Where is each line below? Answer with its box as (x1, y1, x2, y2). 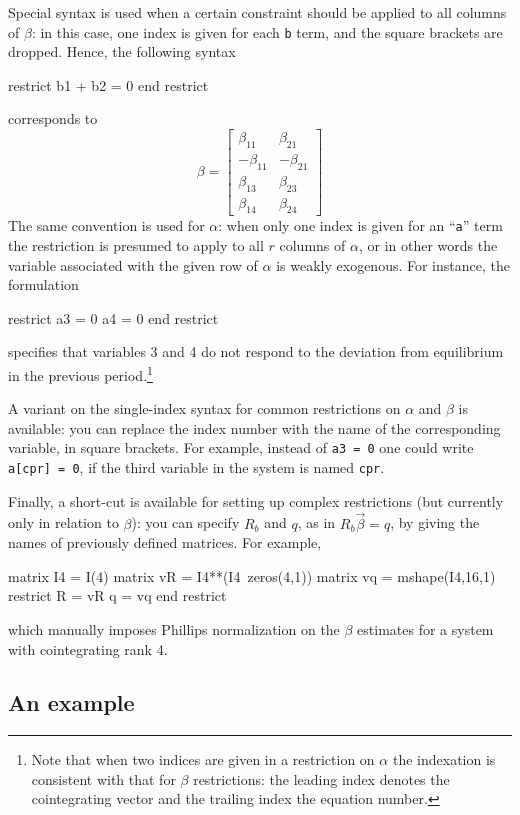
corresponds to (8, 108, 98, 129)
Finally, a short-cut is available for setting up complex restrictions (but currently (8, 490, 504, 511)
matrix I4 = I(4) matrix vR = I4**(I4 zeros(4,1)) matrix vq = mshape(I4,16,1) (8, 565, 496, 586)
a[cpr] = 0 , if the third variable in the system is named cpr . (8, 457, 385, 478)
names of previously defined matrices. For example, (8, 532, 322, 553)
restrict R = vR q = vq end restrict (8, 585, 227, 606)
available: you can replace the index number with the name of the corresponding (8, 417, 501, 438)
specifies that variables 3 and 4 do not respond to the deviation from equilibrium (8, 341, 504, 362)
